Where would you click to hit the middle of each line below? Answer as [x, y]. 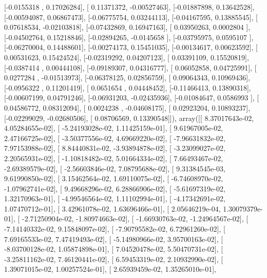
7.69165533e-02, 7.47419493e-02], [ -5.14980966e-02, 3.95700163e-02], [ [114, 239]
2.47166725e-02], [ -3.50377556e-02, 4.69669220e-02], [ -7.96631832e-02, [115, 138]
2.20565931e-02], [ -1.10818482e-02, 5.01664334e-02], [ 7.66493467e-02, [114, 158]
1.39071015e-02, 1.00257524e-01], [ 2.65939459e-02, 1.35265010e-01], [110, 269]
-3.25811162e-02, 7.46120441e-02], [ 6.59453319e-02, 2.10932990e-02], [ [114, 259]
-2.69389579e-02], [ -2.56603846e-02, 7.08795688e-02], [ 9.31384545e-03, [115, 168]
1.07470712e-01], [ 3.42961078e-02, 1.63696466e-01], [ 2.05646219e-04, [112, 208]
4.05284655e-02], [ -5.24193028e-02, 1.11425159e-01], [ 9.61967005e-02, [114, 128]
